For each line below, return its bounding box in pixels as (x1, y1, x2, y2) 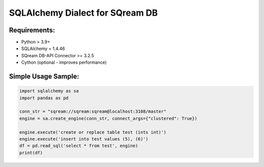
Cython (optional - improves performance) (21, 59, 107, 66)
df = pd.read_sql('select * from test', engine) (19, 143, 138, 149)
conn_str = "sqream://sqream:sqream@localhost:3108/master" (19, 109, 167, 115)
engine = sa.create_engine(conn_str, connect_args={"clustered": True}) (19, 116, 198, 121)
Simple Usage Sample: (9, 72, 79, 81)
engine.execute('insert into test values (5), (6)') (19, 136, 149, 142)
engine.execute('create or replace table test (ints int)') (19, 129, 167, 135)
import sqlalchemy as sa (19, 88, 79, 94)
